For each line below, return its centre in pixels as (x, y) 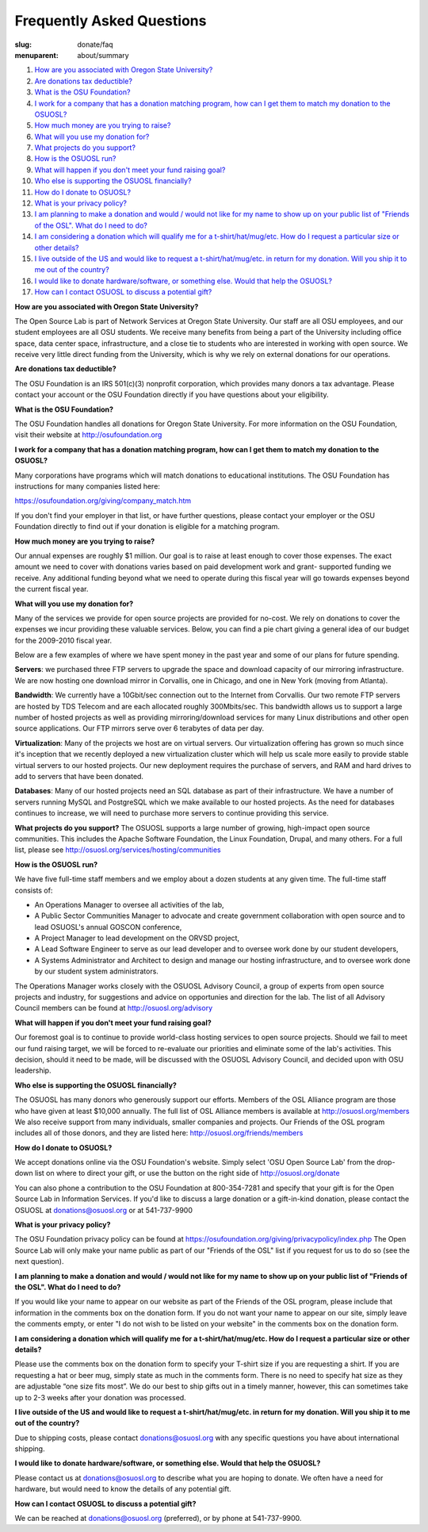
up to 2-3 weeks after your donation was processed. (100, 1397)
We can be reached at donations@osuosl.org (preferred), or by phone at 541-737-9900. (158, 1519)
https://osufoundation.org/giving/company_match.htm (103, 501)
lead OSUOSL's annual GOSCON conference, (108, 927)
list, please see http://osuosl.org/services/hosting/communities (118, 850)
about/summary (103, 55)
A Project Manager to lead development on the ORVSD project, (137, 938)
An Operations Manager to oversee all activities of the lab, (130, 904)
